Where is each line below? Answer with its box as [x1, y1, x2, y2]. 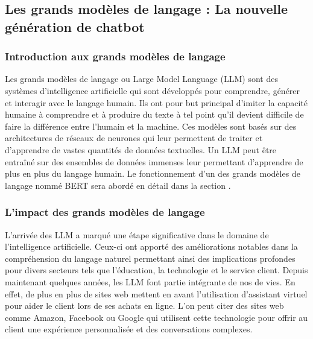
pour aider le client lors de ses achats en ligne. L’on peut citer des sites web [5, 299, 284, 312]
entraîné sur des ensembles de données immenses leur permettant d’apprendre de [5, 155, 303, 168]
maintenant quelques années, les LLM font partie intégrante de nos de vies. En [5, 275, 296, 288]
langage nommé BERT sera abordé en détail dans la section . [5, 179, 231, 191]
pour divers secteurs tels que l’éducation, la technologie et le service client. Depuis [5, 264, 308, 276]
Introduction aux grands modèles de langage [5, 49, 226, 64]
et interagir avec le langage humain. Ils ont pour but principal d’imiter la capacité [5, 96, 308, 109]
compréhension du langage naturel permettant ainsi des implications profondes [5, 252, 296, 264]
